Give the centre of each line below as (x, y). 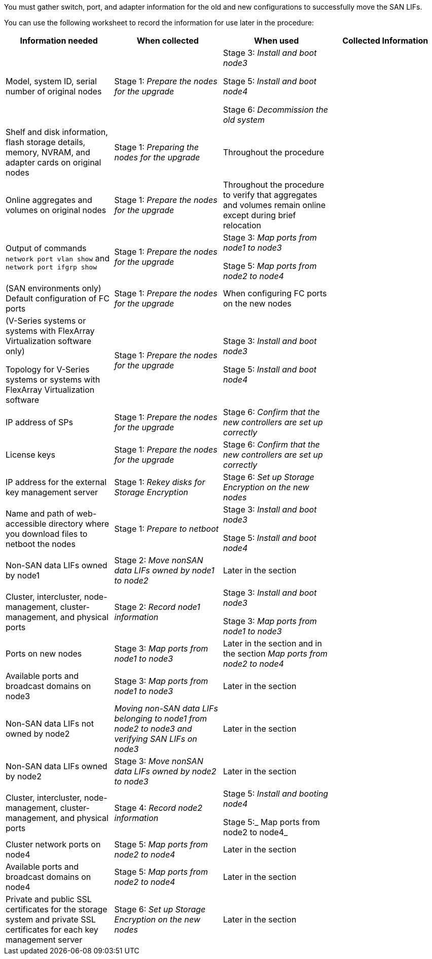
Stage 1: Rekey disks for (160, 482)
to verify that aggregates (270, 195)
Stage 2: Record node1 (157, 607)
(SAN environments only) (53, 288)
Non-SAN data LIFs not (50, 724)
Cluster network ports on (53, 844)
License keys (30, 455)
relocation (242, 225)
